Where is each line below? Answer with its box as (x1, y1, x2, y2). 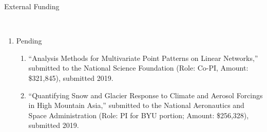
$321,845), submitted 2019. (28, 72, 113, 83)
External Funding (4, 1, 60, 11)
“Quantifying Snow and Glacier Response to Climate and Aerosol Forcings (28, 90, 263, 100)
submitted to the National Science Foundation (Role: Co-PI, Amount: (28, 62, 249, 73)
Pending (16, 35, 42, 46)
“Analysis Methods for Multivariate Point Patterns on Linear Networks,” (28, 52, 258, 63)
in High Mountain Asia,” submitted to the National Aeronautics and (28, 100, 244, 111)
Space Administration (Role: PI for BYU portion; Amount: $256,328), (28, 109, 249, 120)
